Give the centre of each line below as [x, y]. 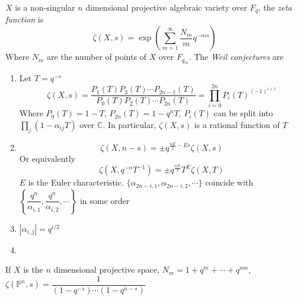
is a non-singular [45, 7]
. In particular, [130, 124]
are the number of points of [97, 57]
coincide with [229, 182]
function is [25, 19]
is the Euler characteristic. [76, 182]
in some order [105, 200]
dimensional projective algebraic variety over [166, 7]
